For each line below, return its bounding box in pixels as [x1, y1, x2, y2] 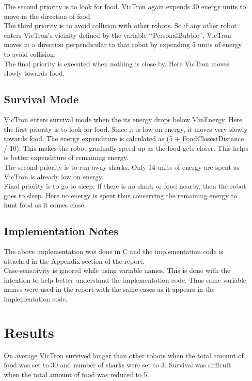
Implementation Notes [4, 223, 119, 238]
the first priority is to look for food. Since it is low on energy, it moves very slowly [4, 124, 248, 134]
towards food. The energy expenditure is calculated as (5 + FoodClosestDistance [4, 133, 244, 143]
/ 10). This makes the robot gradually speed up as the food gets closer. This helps [4, 143, 248, 153]
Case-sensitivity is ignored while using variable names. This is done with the [4, 265, 231, 275]
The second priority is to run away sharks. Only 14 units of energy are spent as [4, 161, 240, 172]
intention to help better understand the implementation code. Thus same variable [4, 274, 247, 285]
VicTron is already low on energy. [4, 171, 104, 181]
